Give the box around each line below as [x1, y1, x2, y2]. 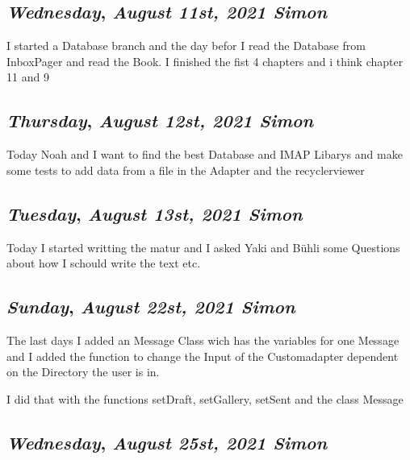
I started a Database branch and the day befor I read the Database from [6, 37, 366, 54]
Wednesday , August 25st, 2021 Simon [6, 429, 328, 454]
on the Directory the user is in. [6, 363, 160, 380]
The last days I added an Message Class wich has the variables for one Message [6, 331, 400, 348]
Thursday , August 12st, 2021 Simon [6, 108, 314, 133]
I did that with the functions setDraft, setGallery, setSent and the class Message [6, 390, 404, 407]
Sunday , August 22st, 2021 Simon [6, 294, 295, 319]
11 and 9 [6, 68, 49, 85]
